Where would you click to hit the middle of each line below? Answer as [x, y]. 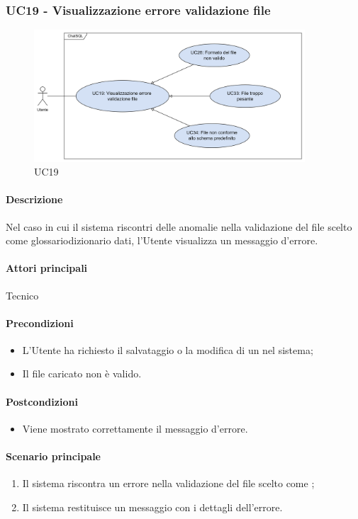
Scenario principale [53, 456]
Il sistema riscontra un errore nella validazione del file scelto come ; [168, 483]
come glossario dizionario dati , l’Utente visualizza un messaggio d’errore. [162, 240]
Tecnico [22, 295]
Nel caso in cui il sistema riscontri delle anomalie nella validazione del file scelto [179, 226]
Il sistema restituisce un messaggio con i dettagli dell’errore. [152, 507]
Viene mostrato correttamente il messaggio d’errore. [135, 428]
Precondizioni [40, 323]
